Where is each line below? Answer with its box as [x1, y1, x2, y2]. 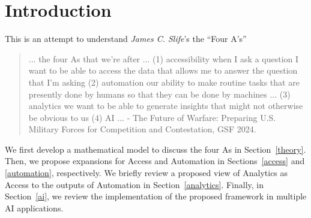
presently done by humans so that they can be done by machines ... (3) [28, 87, 291, 100]
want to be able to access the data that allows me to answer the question [28, 64, 298, 77]
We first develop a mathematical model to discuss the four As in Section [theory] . [5, 143, 306, 155]
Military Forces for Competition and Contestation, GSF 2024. [28, 123, 256, 135]
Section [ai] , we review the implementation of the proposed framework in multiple [5, 190, 307, 202]
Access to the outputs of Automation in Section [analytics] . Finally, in [5, 178, 264, 190]
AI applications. [5, 201, 64, 214]
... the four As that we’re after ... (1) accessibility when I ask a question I [28, 52, 299, 65]
